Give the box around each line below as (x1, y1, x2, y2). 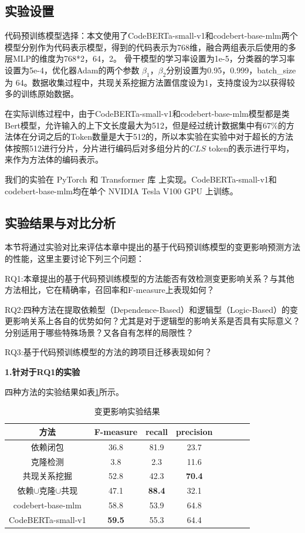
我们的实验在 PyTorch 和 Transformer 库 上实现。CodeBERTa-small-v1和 (5, 173, 277, 185)
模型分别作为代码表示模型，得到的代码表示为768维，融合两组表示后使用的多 (5, 41, 296, 53)
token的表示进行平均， (208, 141, 294, 154)
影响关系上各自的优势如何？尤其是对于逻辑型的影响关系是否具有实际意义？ (12, 315, 300, 327)
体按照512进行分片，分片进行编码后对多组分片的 (5, 141, 189, 154)
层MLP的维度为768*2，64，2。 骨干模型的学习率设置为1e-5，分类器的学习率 (5, 52, 295, 65)
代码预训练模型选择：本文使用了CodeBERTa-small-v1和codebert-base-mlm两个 (5, 29, 298, 42)
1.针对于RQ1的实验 (5, 366, 80, 378)
